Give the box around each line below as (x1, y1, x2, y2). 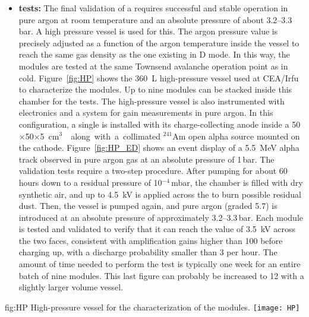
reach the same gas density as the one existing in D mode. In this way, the (18, 48, 290, 61)
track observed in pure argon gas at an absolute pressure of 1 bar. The (18, 153, 275, 165)
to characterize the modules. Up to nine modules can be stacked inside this (18, 83, 292, 96)
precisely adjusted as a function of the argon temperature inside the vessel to (18, 36, 299, 49)
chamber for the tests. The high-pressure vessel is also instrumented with (18, 94, 285, 107)
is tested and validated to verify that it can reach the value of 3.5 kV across (18, 223, 295, 235)
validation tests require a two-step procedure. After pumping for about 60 (18, 164, 288, 177)
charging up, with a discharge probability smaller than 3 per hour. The (18, 246, 278, 258)
